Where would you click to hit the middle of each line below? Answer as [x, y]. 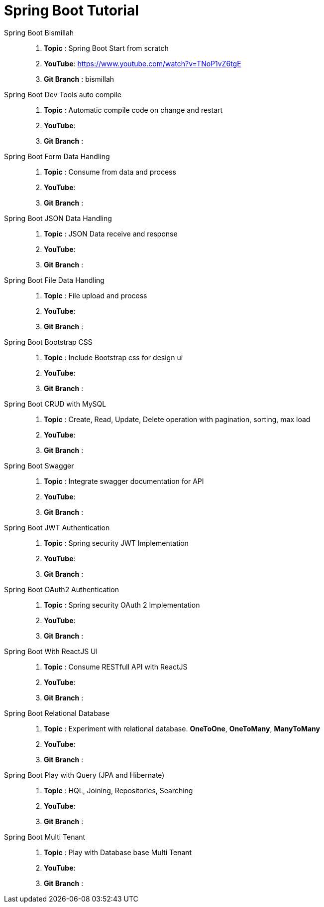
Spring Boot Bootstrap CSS [48, 342]
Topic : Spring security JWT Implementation [116, 543]
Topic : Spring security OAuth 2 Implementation [122, 605]
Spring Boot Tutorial [71, 10]
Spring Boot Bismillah [39, 32]
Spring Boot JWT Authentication [57, 527]
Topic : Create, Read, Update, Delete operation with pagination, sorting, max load [177, 419]
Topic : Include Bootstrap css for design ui [113, 357]
